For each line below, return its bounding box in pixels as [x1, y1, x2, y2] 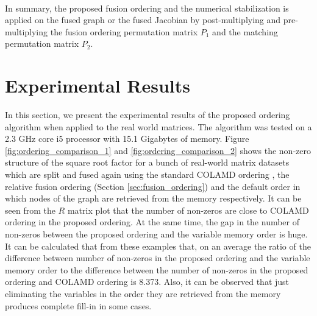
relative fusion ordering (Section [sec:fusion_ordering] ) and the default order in [5, 180, 301, 192]
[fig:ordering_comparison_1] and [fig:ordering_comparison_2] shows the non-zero [5, 144, 311, 156]
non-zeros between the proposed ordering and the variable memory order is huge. [5, 228, 308, 241]
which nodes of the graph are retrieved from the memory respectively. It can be [5, 192, 302, 205]
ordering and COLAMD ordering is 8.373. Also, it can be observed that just [5, 275, 290, 288]
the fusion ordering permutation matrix [50, 25, 198, 38]
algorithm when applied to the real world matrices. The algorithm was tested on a [5, 120, 312, 133]
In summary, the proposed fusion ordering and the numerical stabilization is [5, 1, 289, 14]
